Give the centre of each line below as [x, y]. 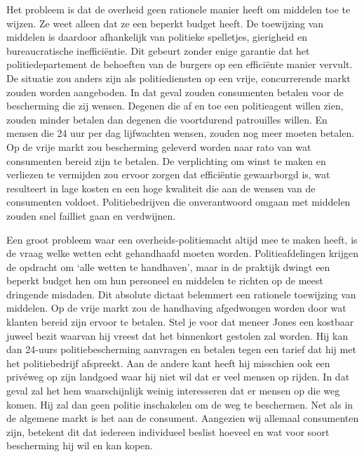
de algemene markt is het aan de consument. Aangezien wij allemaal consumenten [183, 418]
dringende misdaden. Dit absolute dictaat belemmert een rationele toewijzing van [181, 294]
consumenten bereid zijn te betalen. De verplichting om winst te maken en [166, 160]
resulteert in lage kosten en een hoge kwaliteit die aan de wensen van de [161, 188]
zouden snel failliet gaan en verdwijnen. [91, 215]
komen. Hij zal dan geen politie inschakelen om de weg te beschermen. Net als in [180, 404]
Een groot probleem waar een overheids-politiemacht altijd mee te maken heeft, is [182, 239]
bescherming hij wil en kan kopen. [80, 445]
